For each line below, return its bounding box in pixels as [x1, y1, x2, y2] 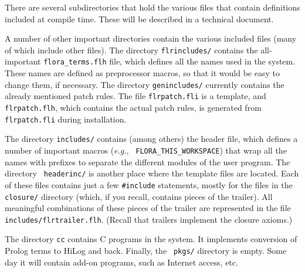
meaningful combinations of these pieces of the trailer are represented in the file [5, 202, 291, 214]
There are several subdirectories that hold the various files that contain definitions [5, 1, 300, 13]
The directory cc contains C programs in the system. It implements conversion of [5, 233, 297, 245]
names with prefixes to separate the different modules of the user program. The [5, 155, 290, 168]
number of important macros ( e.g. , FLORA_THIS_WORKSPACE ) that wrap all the [5, 144, 287, 156]
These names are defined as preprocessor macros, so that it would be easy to [5, 67, 280, 79]
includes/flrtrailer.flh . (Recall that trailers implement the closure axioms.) [5, 213, 293, 225]
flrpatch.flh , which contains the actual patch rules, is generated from [5, 101, 262, 113]
